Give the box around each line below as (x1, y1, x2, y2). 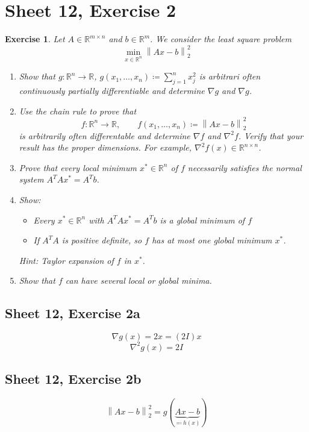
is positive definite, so (61, 234, 142, 246)
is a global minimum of (160, 213, 245, 226)
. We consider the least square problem (150, 33, 292, 45)
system (19, 173, 44, 186)
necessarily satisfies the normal (187, 161, 302, 174)
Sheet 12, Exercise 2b (5, 369, 142, 387)
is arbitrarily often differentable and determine (19, 129, 190, 142)
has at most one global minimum (152, 234, 272, 246)
